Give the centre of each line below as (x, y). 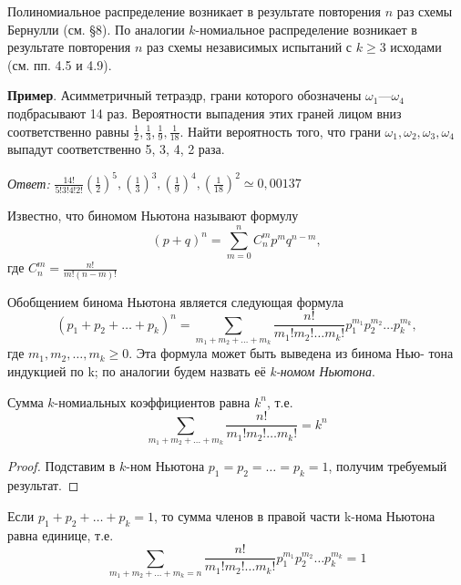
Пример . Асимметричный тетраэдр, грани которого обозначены (184, 95)
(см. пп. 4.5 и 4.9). (60, 64)
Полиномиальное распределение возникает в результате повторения (194, 11)
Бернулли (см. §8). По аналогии (96, 29)
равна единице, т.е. (61, 534)
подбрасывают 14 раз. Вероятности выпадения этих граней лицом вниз (205, 113)
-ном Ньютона (165, 466)
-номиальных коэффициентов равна (152, 401)
